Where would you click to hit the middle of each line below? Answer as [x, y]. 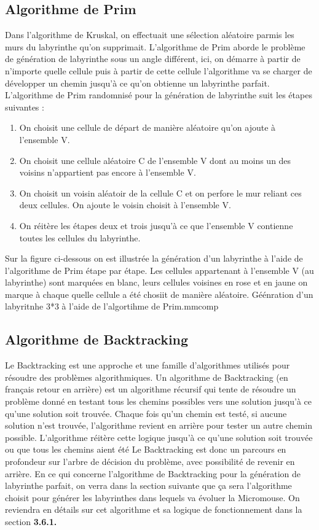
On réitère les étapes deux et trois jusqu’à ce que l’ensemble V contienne [156, 225]
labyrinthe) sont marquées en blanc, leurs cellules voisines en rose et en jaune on [156, 282]
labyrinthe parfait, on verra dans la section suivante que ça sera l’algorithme [148, 485]
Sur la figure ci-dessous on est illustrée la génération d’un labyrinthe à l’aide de [154, 258]
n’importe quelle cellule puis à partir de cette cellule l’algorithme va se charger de [159, 70]
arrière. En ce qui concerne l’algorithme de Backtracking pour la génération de [153, 473]
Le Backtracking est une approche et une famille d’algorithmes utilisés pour [148, 365]
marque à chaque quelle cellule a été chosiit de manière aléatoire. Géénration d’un [159, 294]
